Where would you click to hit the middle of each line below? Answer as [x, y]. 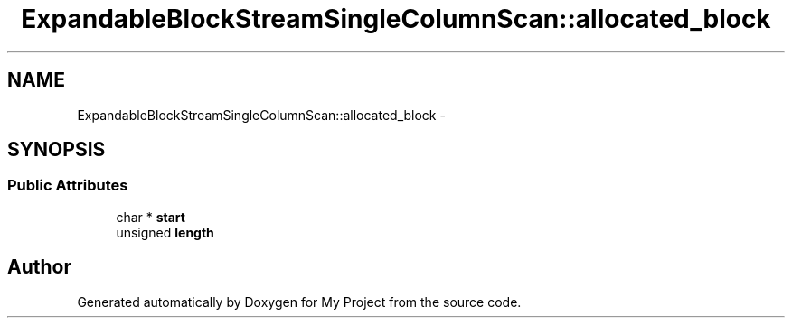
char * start [151, 217]
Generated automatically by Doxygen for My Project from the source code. [299, 302]
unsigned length [165, 232]
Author [39, 267]
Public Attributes [68, 186]
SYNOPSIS [57, 150]
